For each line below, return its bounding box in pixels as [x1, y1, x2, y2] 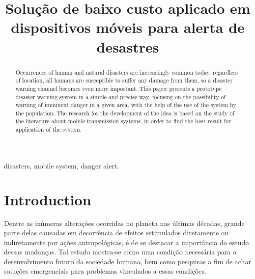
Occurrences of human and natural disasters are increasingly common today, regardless [15, 68, 238, 76]
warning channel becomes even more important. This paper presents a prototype [15, 84, 222, 92]
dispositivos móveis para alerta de [11, 17, 245, 37]
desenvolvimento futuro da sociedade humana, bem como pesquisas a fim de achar [4, 256, 251, 266]
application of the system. [15, 125, 82, 134]
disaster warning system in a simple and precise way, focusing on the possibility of [15, 92, 226, 101]
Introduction [4, 189, 91, 209]
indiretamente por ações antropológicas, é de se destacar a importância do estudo [4, 237, 249, 247]
